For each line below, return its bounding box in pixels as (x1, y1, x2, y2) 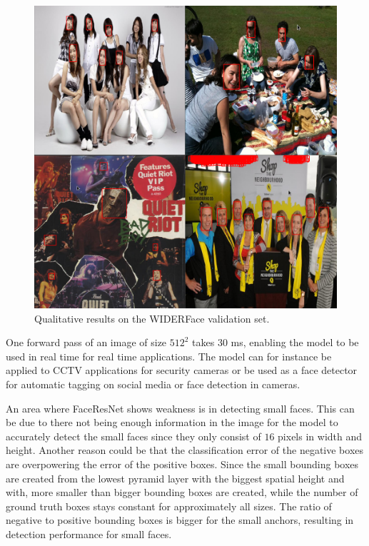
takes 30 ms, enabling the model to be (192, 335, 359, 350)
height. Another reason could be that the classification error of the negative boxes (6, 443, 364, 457)
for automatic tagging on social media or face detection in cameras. (6, 376, 300, 391)
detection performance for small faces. (6, 526, 172, 541)
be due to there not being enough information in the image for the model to (6, 415, 338, 430)
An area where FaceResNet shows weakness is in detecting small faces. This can (6, 400, 355, 415)
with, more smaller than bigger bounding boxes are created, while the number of (6, 485, 358, 500)
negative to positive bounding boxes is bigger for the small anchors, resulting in (6, 512, 354, 527)
